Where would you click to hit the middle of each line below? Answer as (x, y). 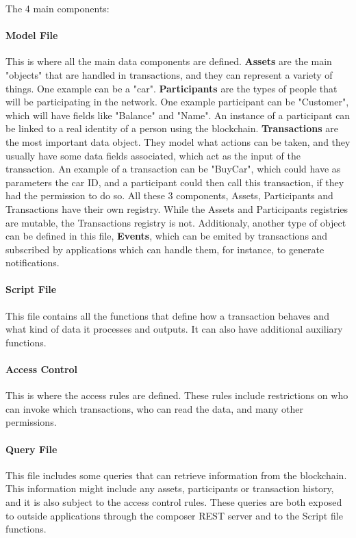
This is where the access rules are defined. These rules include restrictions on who (177, 395)
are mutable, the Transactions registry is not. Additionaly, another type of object (176, 222)
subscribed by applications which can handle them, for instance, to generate (165, 249)
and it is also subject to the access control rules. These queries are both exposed (174, 502)
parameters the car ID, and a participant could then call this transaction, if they (175, 182)
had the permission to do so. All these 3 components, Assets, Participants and (169, 195)
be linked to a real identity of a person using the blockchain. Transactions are (172, 128)
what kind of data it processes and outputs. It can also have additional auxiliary (174, 329)
